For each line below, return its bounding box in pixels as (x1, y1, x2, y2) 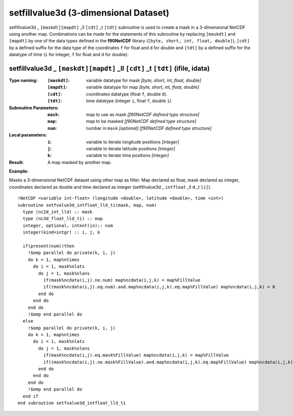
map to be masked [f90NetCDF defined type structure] (86, 119, 197, 124)
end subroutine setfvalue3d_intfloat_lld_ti (18, 400, 126, 406)
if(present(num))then (22, 243, 75, 249)
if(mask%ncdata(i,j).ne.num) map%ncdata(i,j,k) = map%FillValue (43, 277, 201, 283)
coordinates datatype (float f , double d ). (86, 91, 168, 97)
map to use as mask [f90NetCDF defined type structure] (86, 111, 200, 117)
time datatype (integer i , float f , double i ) (86, 98, 172, 104)
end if (22, 393, 39, 399)
